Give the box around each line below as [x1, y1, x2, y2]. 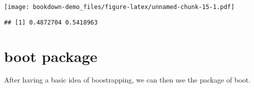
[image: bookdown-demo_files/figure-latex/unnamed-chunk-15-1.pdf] [4, 3, 235, 10]
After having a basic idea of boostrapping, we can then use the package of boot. [4, 74, 250, 85]
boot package [4, 45, 98, 66]
